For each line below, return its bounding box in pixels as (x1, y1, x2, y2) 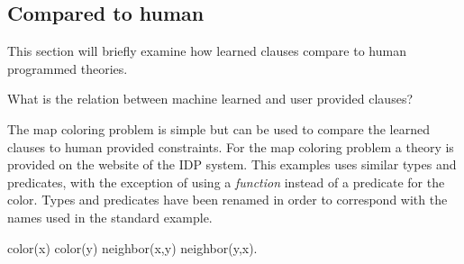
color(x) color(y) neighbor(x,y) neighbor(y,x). (7, 238, 258, 257)
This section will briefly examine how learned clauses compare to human (7, 41, 406, 60)
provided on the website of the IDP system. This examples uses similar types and (7, 155, 457, 174)
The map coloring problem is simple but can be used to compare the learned (7, 119, 430, 138)
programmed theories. (7, 59, 128, 77)
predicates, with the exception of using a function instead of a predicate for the (7, 172, 445, 191)
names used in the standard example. (7, 207, 213, 226)
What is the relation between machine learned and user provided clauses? (7, 89, 414, 108)
